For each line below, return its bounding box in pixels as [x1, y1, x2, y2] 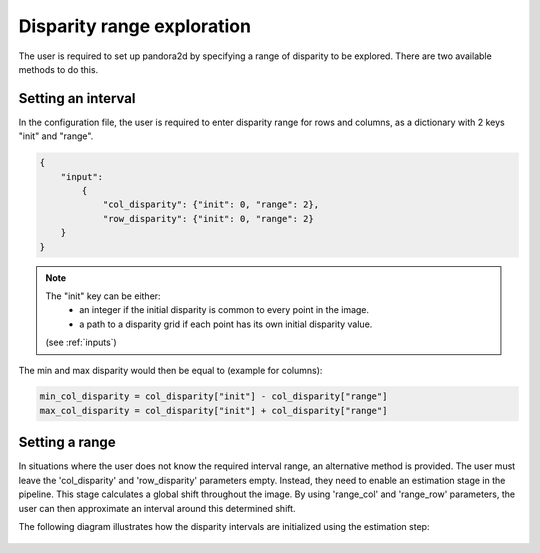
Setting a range [18, 434, 116, 451]
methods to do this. [18, 63, 99, 75]
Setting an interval [18, 90, 136, 107]
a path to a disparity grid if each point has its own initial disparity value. [79, 318, 373, 330]
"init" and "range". [18, 130, 94, 142]
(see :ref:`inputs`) [45, 336, 117, 349]
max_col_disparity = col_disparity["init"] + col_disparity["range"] [39, 405, 388, 416]
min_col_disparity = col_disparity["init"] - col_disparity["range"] [39, 391, 388, 402]
